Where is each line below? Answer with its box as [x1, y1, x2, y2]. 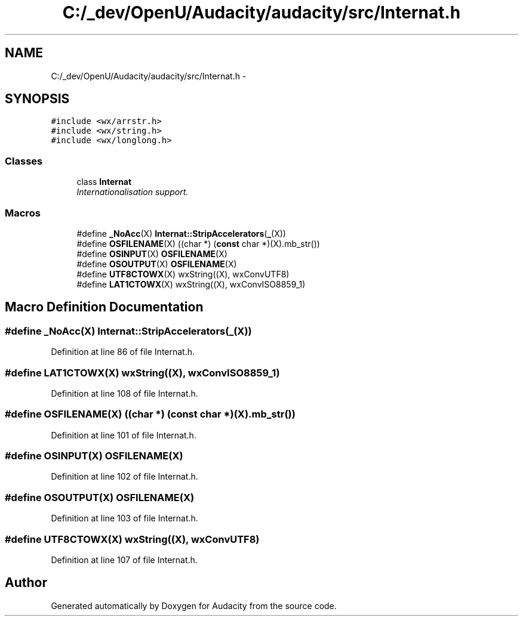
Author [5, 575, 47, 591]
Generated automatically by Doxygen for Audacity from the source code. [51, 600, 337, 611]
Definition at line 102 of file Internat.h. [51, 471, 198, 482]
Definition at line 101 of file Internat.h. [51, 430, 196, 440]
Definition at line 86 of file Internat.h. [51, 347, 195, 357]
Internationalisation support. [76, 187, 189, 197]
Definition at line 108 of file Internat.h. [51, 388, 198, 398]
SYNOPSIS [5, 91, 70, 107]
